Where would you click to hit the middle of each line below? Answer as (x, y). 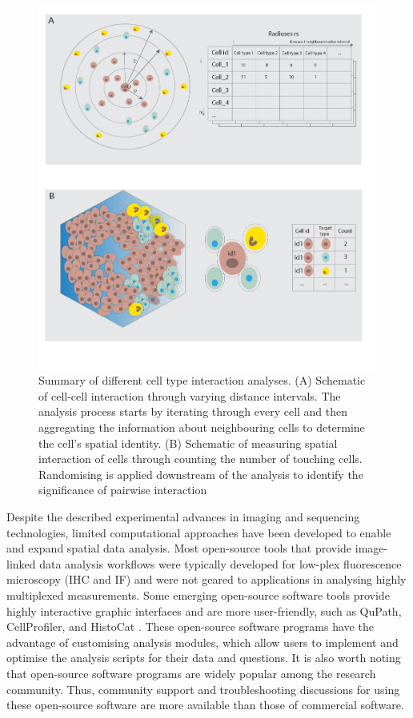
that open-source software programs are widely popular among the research (191, 673)
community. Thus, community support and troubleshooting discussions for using (203, 689)
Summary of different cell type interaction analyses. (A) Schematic (202, 380)
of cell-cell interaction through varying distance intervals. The (190, 395)
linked (21, 563)
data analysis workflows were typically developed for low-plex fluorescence (221, 563)
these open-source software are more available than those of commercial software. (205, 705)
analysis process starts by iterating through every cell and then (193, 411)
